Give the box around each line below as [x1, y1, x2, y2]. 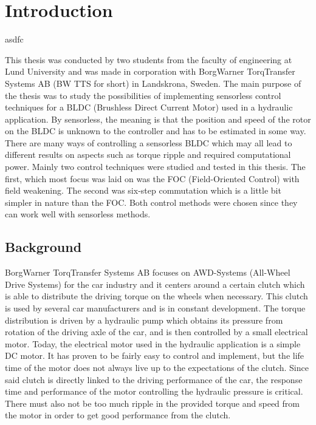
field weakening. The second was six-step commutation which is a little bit [5, 184, 281, 197]
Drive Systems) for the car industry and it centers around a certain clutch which [5, 277, 305, 290]
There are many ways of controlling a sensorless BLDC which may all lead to [5, 136, 292, 149]
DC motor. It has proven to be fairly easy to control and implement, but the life [5, 349, 304, 362]
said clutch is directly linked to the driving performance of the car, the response [5, 373, 303, 386]
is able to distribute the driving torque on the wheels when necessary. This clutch [5, 290, 308, 302]
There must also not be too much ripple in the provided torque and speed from [5, 396, 300, 409]
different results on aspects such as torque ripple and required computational [5, 148, 291, 161]
